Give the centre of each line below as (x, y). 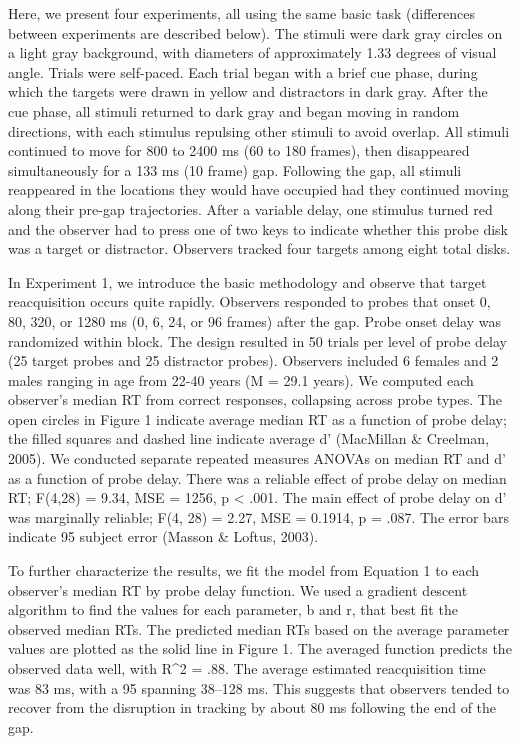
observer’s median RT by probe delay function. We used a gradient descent (238, 589)
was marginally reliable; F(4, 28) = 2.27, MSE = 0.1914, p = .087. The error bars (258, 516)
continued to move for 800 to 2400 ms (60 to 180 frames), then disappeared (239, 150)
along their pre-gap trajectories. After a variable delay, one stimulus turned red (250, 208)
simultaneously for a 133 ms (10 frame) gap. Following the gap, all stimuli (235, 169)
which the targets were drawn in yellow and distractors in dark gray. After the (248, 91)
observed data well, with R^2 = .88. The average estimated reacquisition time (247, 668)
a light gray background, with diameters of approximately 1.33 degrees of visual (252, 52)
